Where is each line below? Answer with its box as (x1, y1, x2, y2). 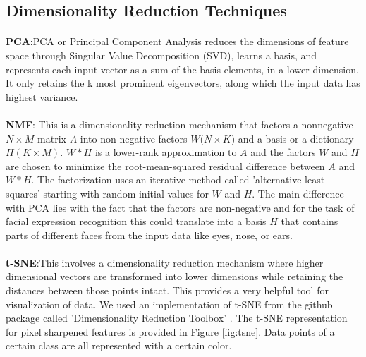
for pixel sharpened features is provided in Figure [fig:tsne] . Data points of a (6, 324, 335, 339)
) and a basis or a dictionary (231, 131, 354, 145)
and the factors (250, 145, 316, 159)
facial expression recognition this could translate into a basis (6, 214, 267, 229)
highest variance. (6, 89, 78, 104)
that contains (281, 214, 338, 229)
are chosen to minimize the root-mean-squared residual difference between (6, 158, 325, 173)
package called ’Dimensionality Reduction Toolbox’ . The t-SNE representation (6, 310, 348, 325)
